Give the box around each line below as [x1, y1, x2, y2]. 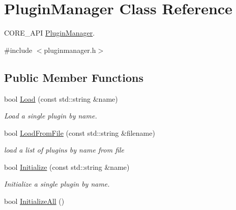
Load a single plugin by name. [4, 110, 97, 121]
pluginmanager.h [44, 44, 96, 55]
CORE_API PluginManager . [4, 27, 95, 38]
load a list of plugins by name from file [4, 144, 125, 155]
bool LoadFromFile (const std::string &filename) [4, 127, 155, 138]
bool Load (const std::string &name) [4, 93, 118, 104]
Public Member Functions [4, 69, 143, 85]
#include [4, 44, 33, 55]
